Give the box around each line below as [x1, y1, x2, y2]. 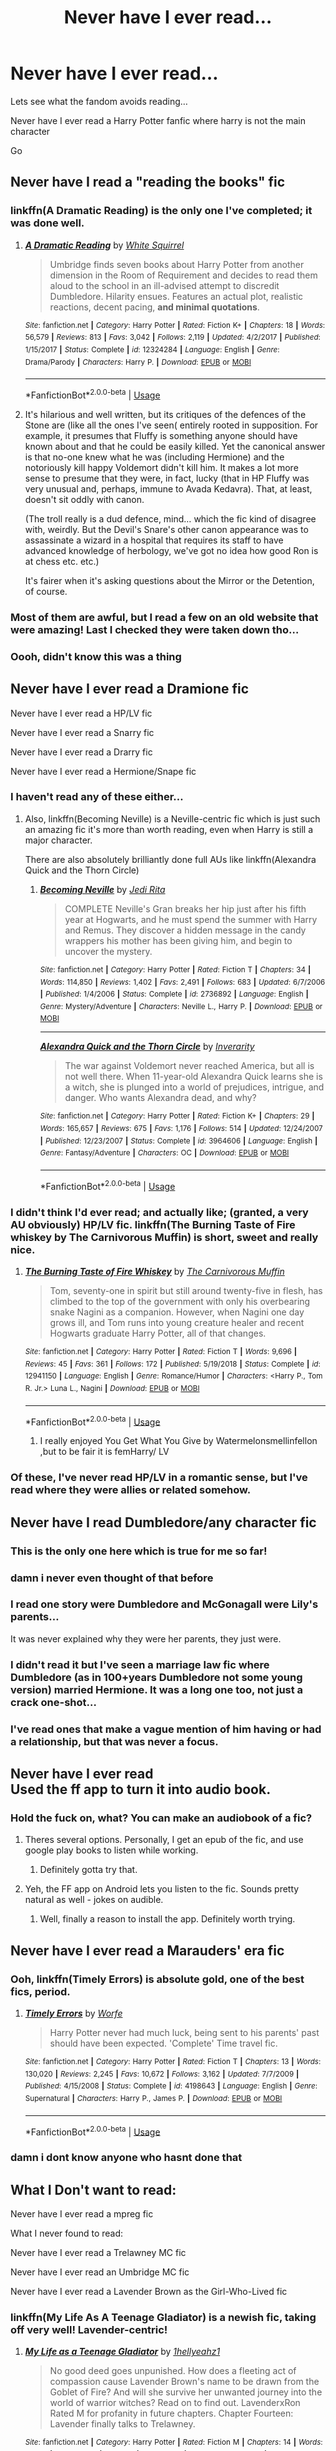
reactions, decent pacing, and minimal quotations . [49, 301, 260, 313]
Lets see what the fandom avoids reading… [10, 95, 188, 107]
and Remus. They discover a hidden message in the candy [64, 924, 307, 936]
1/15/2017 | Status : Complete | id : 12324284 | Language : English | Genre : [24, 344, 280, 355]
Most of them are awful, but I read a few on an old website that [10, 610, 319, 624]
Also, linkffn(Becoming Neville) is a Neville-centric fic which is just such [24, 812, 321, 825]
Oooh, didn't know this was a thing [10, 649, 182, 663]
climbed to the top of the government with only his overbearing [49, 1296, 311, 1308]
